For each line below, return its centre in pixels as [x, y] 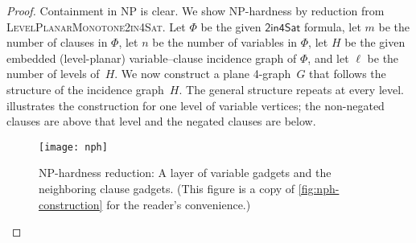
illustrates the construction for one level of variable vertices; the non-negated [196, 105]
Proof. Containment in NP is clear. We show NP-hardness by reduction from [196, 10]
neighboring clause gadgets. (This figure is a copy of [167, 188]
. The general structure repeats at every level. [292, 89]
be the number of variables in [225, 42]
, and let [328, 58]
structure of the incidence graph [85, 89]
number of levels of [53, 74]
